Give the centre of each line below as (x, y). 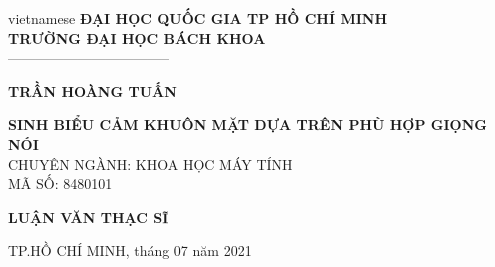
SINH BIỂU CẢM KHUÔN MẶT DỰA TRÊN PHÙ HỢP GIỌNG (247, 124)
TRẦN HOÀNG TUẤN (92, 90)
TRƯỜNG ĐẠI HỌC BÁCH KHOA (137, 37)
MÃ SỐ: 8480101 (60, 183)
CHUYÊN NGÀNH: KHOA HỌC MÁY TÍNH (150, 163)
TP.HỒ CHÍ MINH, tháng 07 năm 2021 (130, 250)
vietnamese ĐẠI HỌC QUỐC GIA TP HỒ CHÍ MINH (198, 18)
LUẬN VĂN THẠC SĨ (88, 216)
